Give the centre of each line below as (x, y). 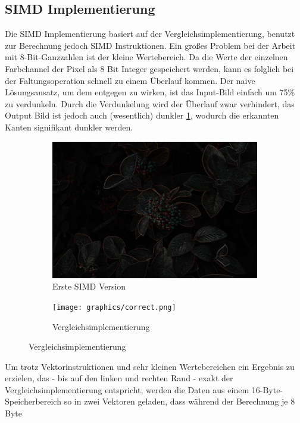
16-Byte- (267, 389)
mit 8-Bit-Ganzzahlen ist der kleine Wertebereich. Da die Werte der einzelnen (146, 57)
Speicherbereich (33, 401)
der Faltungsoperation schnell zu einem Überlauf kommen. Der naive (130, 80)
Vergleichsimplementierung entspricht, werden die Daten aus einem (127, 389)
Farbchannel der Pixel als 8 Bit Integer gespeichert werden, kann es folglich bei (149, 68)
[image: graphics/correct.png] (114, 307)
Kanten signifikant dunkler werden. (69, 127)
